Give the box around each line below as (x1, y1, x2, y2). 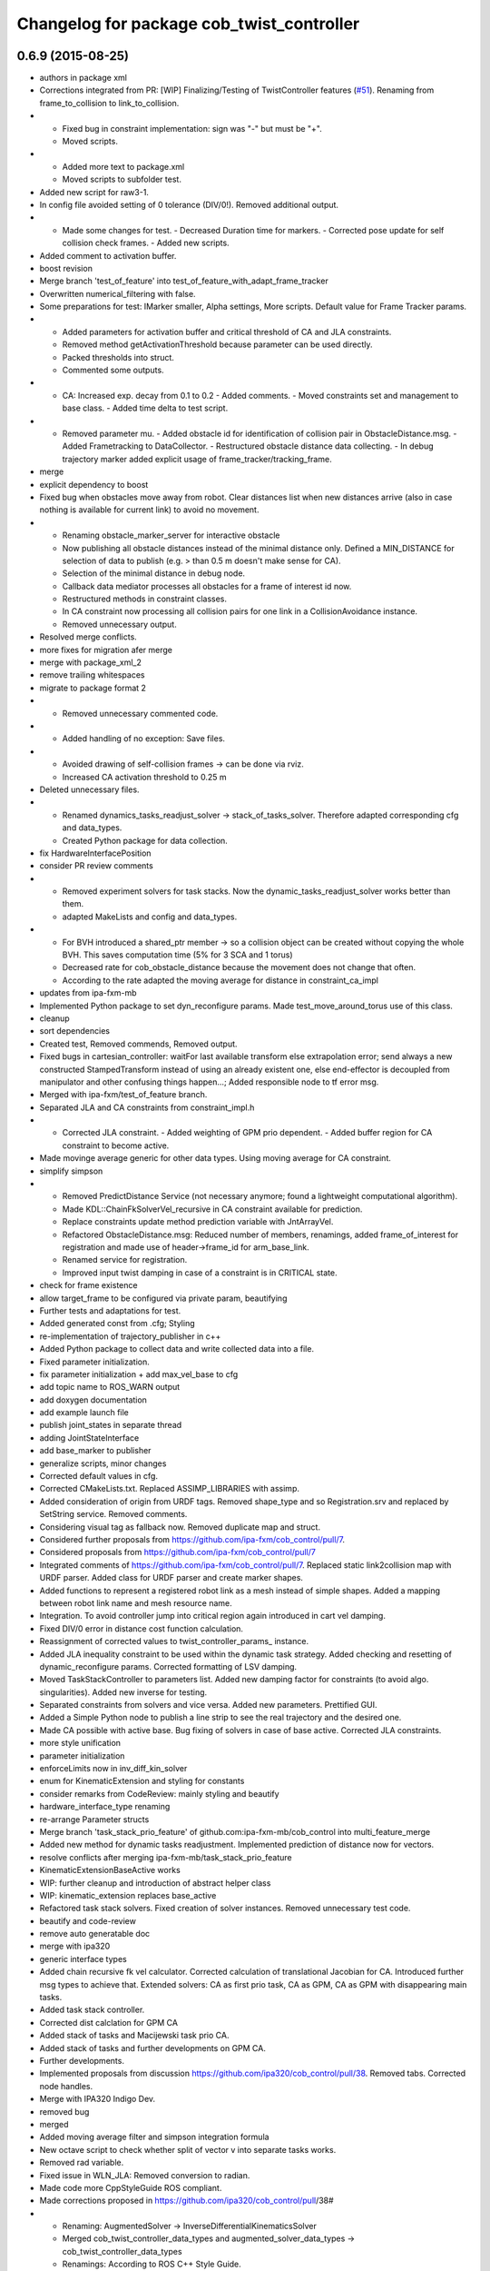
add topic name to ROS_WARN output (39, 1382, 181, 1393)
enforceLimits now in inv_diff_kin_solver (39, 1763, 188, 1774)
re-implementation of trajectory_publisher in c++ (39, 1331, 221, 1342)
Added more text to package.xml (62, 161, 185, 172)
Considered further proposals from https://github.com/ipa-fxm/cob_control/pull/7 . (39, 1533, 345, 1544)
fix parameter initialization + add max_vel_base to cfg (39, 1368, 239, 1380)
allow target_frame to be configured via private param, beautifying (39, 1293, 288, 1304)
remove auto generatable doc (39, 1929, 151, 1939)
